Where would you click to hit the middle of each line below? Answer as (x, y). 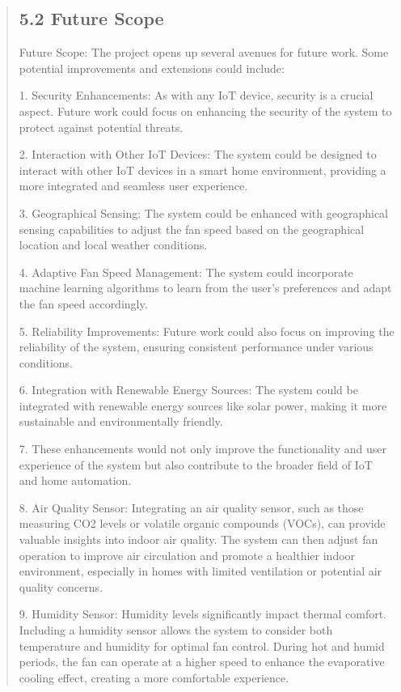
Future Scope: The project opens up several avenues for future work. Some (204, 52)
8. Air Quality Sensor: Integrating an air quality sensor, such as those (191, 507)
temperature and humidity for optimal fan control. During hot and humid (202, 645)
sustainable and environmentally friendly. (121, 421)
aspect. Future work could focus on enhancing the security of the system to (205, 110)
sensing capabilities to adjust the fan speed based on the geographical (192, 229)
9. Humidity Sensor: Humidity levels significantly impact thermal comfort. (203, 614)
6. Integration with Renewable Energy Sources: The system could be (188, 390)
